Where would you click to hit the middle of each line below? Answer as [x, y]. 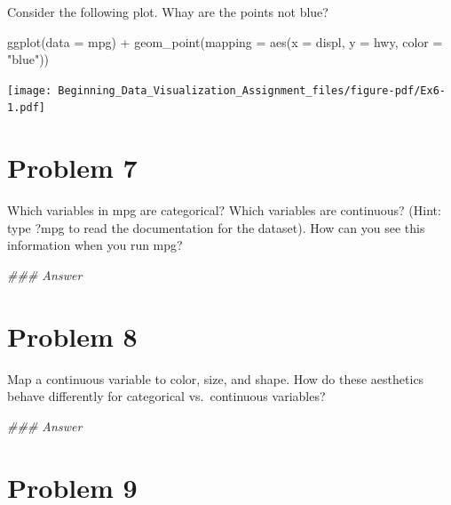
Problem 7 [72, 168]
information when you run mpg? [95, 245]
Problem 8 [72, 336]
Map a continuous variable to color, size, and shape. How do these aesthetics [216, 378]
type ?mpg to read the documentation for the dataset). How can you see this [216, 227]
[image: [30, 90]
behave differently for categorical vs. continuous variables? [166, 396]
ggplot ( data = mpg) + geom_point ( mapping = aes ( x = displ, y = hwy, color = [225, 41]
